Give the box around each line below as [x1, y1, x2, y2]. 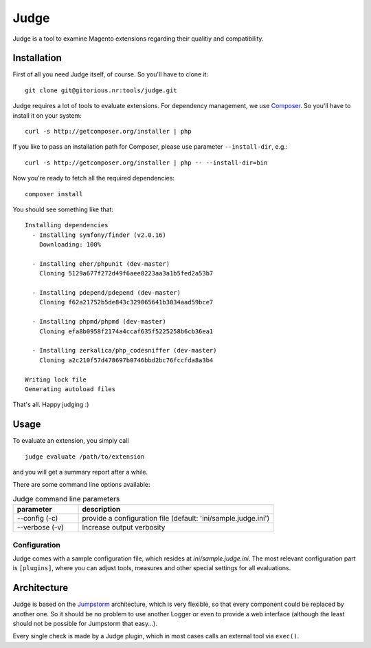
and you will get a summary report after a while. [12, 468, 148, 477]
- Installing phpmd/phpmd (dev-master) [32, 317, 166, 326]
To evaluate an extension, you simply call [12, 437, 129, 445]
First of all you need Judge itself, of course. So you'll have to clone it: [12, 70, 209, 79]
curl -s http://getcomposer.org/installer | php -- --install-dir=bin [25, 158, 268, 167]
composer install [25, 190, 83, 198]
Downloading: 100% [38, 241, 102, 249]
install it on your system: [12, 111, 82, 120]
